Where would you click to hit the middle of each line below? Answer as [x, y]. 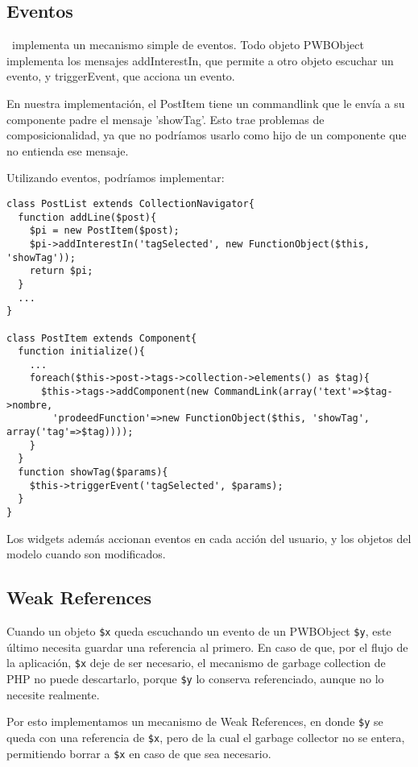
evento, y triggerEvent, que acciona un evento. [121, 76]
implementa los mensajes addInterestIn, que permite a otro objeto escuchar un [200, 60]
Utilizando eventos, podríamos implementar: [116, 178]
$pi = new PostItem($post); [104, 231]
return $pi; [61, 271]
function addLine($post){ [87, 217]
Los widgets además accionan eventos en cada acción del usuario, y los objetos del [209, 538]
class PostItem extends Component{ [102, 338]
